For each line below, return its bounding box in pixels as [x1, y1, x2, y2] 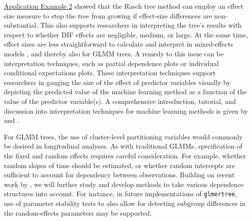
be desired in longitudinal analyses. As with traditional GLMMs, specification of [4, 141, 243, 151]
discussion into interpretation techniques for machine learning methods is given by [4, 105, 248, 116]
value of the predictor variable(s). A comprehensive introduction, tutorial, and [4, 96, 236, 106]
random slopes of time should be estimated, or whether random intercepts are [4, 160, 235, 170]
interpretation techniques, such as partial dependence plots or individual [4, 58, 219, 68]
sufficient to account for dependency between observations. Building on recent [4, 170, 235, 180]
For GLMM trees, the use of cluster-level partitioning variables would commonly [4, 131, 243, 141]
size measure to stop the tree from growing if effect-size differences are [4, 10, 212, 20]
